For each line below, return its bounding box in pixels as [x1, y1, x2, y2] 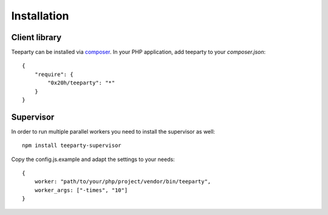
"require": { [34, 70, 73, 78]
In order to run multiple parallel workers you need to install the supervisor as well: [11, 128, 216, 135]
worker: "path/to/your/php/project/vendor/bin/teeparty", [34, 178, 211, 185]
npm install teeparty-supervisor [22, 142, 121, 149]
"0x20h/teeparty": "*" [47, 80, 115, 86]
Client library [11, 32, 62, 43]
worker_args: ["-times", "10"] [34, 186, 128, 194]
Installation [11, 9, 69, 22]
